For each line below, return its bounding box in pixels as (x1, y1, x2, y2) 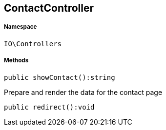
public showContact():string (4, 73, 115, 81)
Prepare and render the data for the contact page (4, 88, 163, 96)
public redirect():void (4, 103, 95, 111)
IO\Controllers (4, 39, 62, 48)
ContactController (4, 2, 94, 14)
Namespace (4, 23, 37, 31)
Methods (4, 57, 29, 64)
